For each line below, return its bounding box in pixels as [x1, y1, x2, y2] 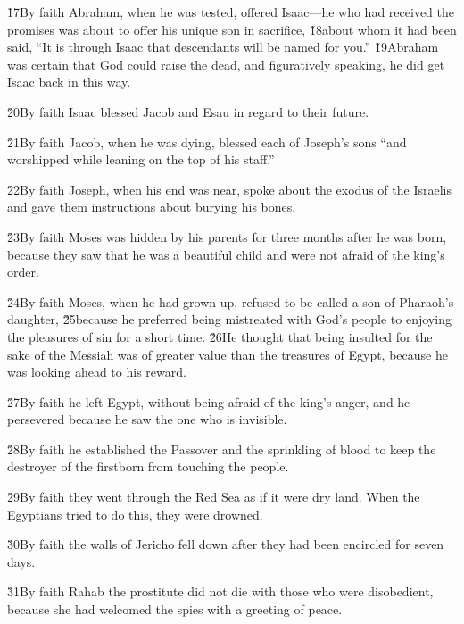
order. [7, 262, 39, 281]
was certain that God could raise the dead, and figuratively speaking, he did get [7, 54, 445, 73]
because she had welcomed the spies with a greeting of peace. [7, 600, 343, 619]
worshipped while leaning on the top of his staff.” [7, 150, 275, 169]
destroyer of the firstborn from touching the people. [7, 457, 289, 476]
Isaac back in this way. [7, 72, 131, 91]
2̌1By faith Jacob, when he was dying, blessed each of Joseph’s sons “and [7, 132, 407, 151]
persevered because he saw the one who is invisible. [7, 410, 287, 428]
